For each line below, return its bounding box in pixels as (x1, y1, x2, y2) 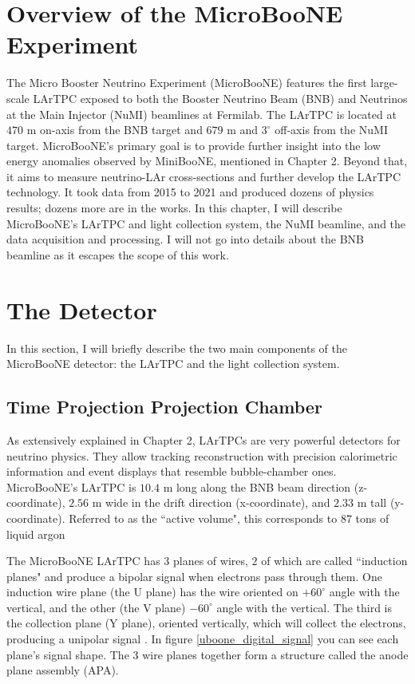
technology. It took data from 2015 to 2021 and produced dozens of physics (6, 184, 374, 200)
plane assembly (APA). (6, 662, 119, 678)
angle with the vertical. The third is (216, 599, 393, 615)
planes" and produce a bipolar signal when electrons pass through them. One (6, 567, 382, 584)
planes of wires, (172, 552, 248, 569)
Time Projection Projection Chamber (6, 394, 322, 419)
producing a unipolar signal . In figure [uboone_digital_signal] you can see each (6, 631, 399, 647)
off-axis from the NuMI (275, 121, 388, 138)
